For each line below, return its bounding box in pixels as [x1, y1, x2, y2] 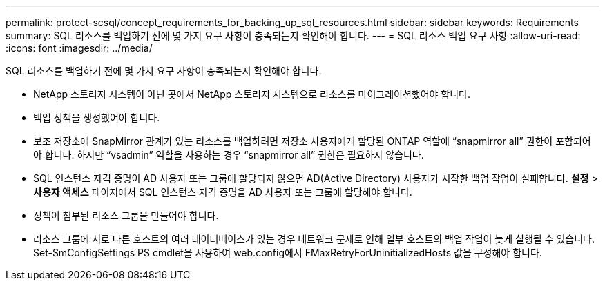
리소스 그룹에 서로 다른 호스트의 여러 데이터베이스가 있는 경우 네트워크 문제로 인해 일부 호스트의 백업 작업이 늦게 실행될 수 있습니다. [33, 233, 595, 245]
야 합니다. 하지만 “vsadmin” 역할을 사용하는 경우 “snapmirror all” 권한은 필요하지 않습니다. [33, 149, 424, 161]
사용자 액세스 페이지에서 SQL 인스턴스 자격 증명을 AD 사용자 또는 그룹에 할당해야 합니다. [33, 186, 412, 198]
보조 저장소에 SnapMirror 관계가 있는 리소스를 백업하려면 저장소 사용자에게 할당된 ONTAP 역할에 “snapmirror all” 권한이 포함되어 [33, 135, 591, 147]
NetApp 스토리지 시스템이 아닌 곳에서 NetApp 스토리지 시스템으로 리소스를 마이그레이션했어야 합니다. [33, 88, 471, 100]
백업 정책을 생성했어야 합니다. [33, 112, 160, 123]
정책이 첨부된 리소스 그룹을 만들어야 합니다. [33, 210, 219, 221]
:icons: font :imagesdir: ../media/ [6, 42, 153, 54]
